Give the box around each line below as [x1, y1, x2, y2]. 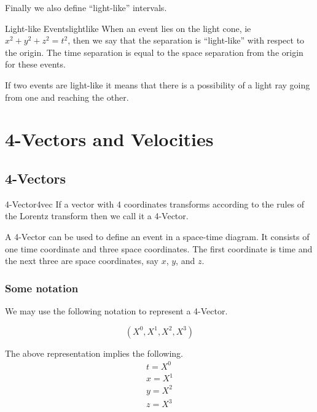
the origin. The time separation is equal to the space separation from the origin [5, 45, 303, 58]
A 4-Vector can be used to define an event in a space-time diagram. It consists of [5, 230, 310, 243]
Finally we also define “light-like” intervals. [5, 1, 167, 14]
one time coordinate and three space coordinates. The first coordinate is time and [5, 242, 313, 255]
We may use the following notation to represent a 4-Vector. [5, 304, 228, 317]
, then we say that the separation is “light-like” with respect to [68, 34, 305, 47]
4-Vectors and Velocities [5, 126, 214, 152]
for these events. [5, 58, 66, 71]
